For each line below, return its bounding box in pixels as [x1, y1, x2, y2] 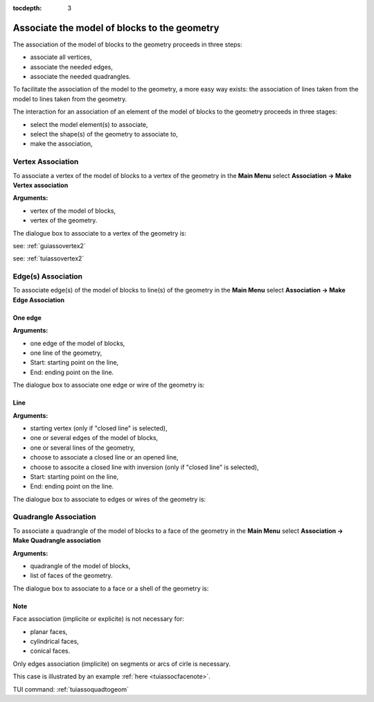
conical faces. [30, 647, 71, 655]
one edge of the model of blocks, [30, 339, 125, 347]
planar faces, [30, 627, 68, 635]
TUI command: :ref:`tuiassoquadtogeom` [12, 685, 130, 693]
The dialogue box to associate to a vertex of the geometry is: [12, 229, 187, 237]
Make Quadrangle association [12, 536, 101, 545]
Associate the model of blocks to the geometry [12, 21, 220, 34]
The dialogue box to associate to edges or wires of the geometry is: [12, 495, 206, 503]
